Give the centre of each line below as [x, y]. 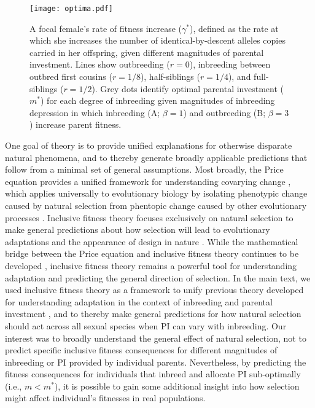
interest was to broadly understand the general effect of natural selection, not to [156, 338]
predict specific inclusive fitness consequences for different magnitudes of [141, 350]
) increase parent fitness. [76, 124]
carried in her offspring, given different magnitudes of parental [147, 52]
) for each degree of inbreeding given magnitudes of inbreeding [157, 100]
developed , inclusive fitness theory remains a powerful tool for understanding [151, 265]
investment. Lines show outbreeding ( [100, 64]
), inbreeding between [230, 64]
